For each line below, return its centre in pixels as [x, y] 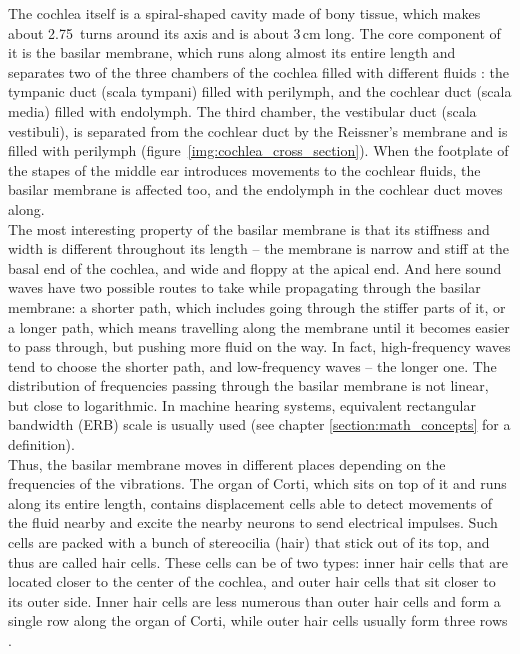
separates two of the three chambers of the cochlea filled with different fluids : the [258, 71]
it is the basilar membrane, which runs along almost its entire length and [232, 52]
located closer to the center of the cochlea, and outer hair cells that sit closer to [252, 581]
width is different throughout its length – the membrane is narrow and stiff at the [259, 248]
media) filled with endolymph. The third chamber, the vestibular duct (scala [242, 110]
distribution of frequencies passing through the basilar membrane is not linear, [248, 385]
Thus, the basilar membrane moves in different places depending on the [227, 463]
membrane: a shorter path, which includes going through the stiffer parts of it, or [257, 306]
